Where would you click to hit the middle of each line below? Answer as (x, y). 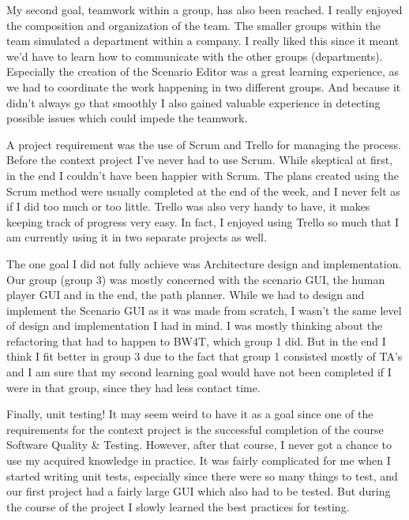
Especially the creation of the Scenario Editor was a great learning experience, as (203, 71)
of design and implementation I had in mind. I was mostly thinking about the (195, 325)
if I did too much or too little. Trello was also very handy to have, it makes (188, 206)
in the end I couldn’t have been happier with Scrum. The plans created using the (203, 175)
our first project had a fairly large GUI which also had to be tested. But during (199, 491)
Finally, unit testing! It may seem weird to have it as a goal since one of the (190, 414)
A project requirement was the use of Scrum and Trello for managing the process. (204, 144)
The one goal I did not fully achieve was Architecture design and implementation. (204, 263)
